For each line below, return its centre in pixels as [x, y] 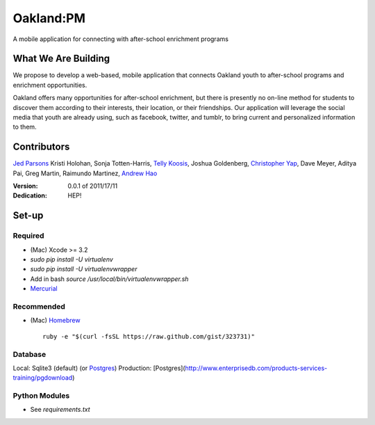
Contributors [41, 147]
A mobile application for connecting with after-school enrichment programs [121, 39]
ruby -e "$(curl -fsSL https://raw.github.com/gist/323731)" [149, 336]
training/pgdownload [43, 378]
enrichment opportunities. [50, 85]
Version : [25, 186]
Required [28, 236]
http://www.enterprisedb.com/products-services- [256, 368]
